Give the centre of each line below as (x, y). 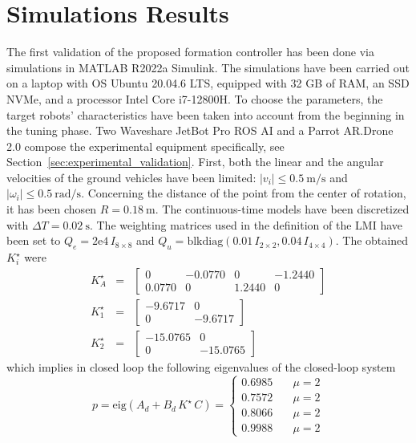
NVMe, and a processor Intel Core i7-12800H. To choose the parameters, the (195, 98)
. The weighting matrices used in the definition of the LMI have (246, 224)
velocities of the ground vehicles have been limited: (131, 177)
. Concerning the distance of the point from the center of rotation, (244, 193)
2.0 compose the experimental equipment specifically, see (145, 146)
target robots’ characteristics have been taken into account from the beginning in (206, 114)
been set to (34, 240)
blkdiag (205, 242)
